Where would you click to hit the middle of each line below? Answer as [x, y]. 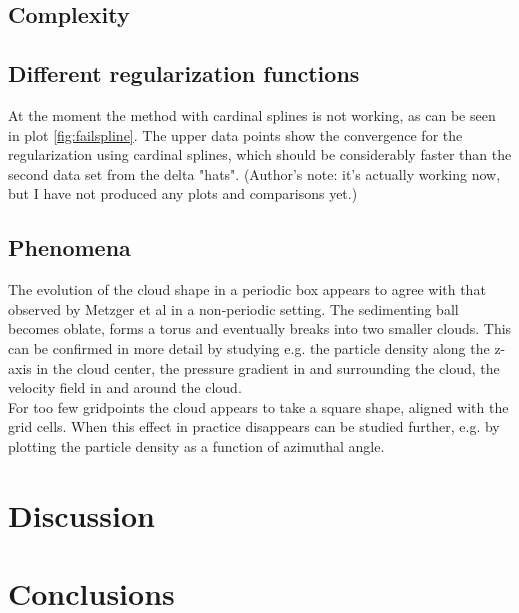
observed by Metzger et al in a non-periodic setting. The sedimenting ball [233, 308]
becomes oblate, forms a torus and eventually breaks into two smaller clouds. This [260, 328]
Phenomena [69, 247]
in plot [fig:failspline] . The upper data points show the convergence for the [235, 134]
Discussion [81, 514]
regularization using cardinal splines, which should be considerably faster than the [260, 154]
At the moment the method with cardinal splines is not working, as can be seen [252, 114]
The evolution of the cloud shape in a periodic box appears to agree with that [247, 289]
